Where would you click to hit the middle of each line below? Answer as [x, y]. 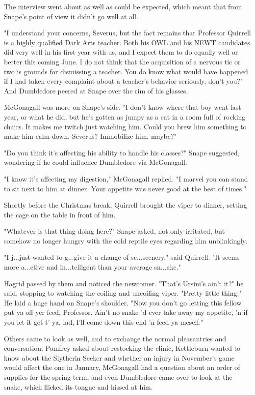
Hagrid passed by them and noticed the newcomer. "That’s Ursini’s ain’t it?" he [124, 283]
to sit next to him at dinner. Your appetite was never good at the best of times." [125, 188]
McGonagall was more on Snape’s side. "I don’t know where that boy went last [123, 107]
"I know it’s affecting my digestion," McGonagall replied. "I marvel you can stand [126, 178]
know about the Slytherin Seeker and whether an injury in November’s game [119, 357]
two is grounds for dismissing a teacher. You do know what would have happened [126, 71]
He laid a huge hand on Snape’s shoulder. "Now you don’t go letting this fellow [123, 302]
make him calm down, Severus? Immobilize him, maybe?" [90, 136]
